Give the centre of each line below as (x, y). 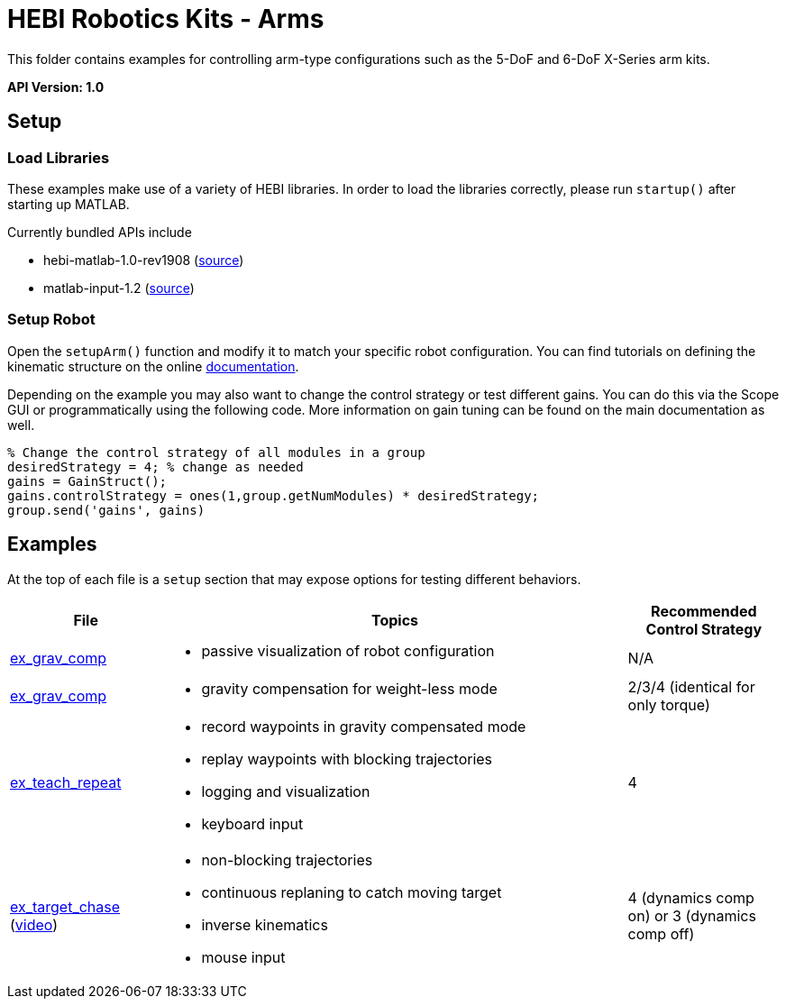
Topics (395, 620)
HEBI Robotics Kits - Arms (166, 19)
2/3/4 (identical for (691, 686)
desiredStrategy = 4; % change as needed (155, 466)
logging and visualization (286, 791)
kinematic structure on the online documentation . (153, 366)
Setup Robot (51, 320)
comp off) (661, 933)
